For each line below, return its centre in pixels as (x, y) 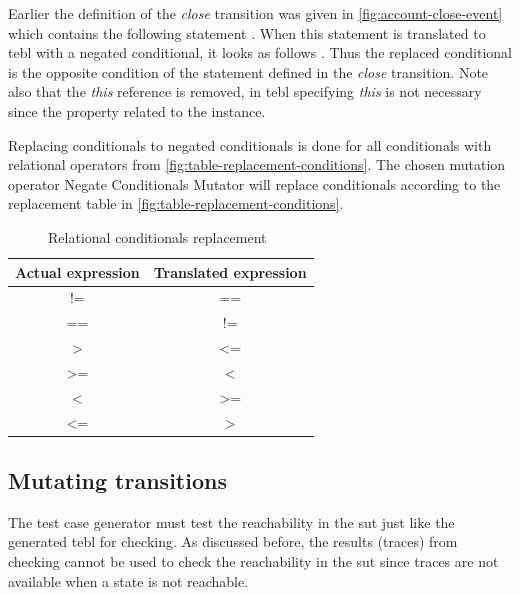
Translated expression (230, 271)
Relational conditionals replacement (157, 236)
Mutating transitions (117, 480)
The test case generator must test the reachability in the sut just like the (231, 521)
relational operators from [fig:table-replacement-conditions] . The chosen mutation (257, 164)
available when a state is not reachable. (128, 580)
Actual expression (77, 271)
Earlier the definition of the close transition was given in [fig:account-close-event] (255, 13)
